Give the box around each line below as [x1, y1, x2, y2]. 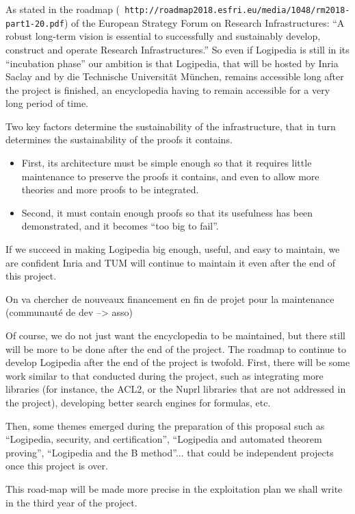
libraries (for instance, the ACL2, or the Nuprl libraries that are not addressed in [5, 382, 346, 396]
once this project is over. [5, 458, 108, 473]
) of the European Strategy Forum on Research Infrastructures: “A [64, 15, 345, 29]
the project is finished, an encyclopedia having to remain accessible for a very [5, 82, 330, 97]
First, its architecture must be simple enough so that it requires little [21, 156, 312, 170]
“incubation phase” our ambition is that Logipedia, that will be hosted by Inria [5, 56, 339, 70]
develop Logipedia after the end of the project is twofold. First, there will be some [5, 355, 350, 369]
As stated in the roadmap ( [5, 2, 120, 16]
